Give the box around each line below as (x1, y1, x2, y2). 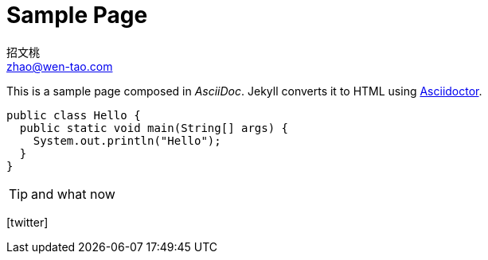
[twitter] (6, 215, 49, 229)
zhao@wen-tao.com (6, 59, 113, 73)
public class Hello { (6, 108, 141, 122)
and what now (31, 185, 115, 202)
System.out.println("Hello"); (33, 134, 221, 147)
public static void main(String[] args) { (19, 121, 289, 134)
